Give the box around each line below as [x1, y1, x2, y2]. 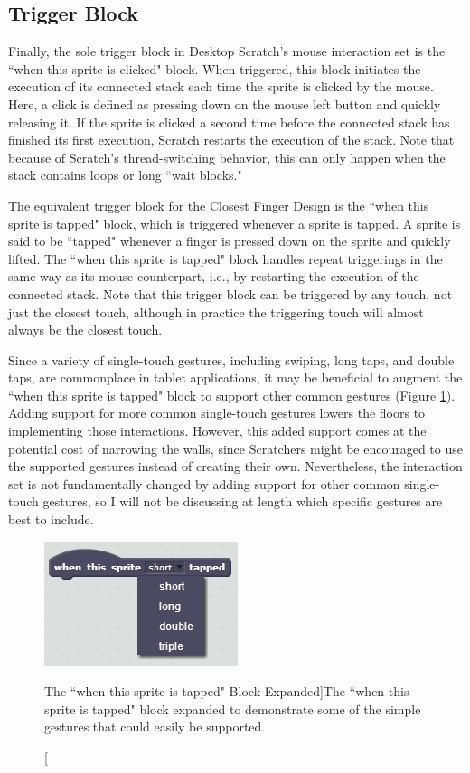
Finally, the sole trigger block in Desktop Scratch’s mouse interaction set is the [8, 42, 446, 61]
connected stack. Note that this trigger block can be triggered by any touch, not [8, 284, 453, 303]
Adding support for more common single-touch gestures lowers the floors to [8, 403, 426, 422]
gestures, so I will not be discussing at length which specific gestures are [42, 492, 443, 511]
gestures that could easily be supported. [44, 717, 266, 736]
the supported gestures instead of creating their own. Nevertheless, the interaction [8, 457, 463, 476]
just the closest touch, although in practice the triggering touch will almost [8, 302, 424, 321]
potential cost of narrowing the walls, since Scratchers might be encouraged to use [8, 438, 463, 457]
